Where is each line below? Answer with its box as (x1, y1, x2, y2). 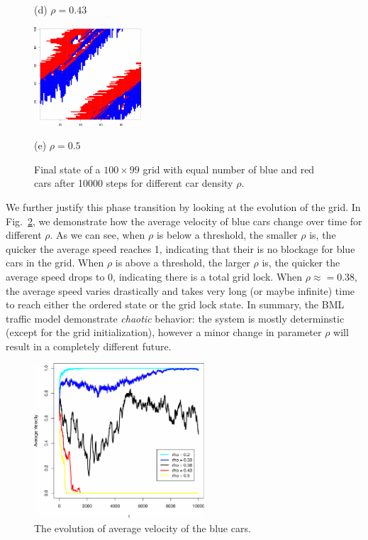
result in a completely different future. (6, 338, 172, 353)
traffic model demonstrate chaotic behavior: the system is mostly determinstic (6, 310, 345, 325)
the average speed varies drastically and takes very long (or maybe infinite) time (6, 283, 355, 298)
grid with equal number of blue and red (143, 161, 315, 176)
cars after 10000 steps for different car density (34, 175, 233, 190)
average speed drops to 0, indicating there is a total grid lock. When (6, 269, 303, 283)
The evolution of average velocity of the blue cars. (34, 520, 251, 535)
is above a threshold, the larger (115, 255, 250, 270)
